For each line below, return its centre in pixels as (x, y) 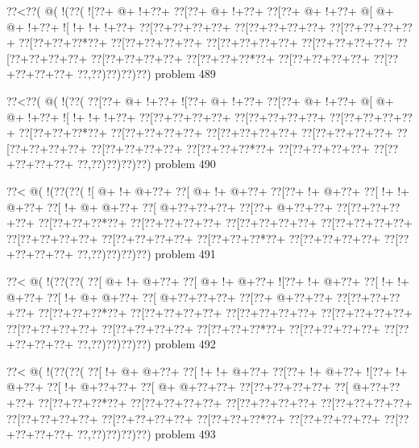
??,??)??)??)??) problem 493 (146, 434)
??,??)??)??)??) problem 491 (146, 254)
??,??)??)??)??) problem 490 (146, 164)
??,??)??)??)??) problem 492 (146, 344)
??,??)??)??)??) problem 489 (146, 74)
